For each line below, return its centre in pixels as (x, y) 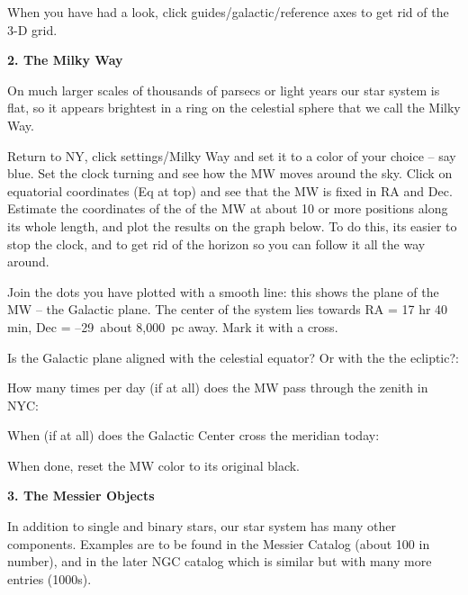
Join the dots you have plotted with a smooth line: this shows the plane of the (223, 291)
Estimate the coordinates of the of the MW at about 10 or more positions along (228, 208)
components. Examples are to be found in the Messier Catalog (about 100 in (219, 543)
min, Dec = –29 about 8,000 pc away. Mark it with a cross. (173, 326)
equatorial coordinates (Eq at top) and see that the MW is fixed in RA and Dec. (230, 190)
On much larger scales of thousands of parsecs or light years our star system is (224, 90)
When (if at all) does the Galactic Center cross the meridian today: (193, 435)
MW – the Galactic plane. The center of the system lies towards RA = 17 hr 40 (228, 309)
